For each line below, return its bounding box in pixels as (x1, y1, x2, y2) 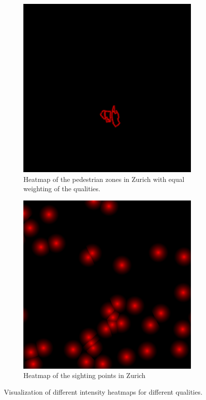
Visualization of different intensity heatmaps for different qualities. (4, 386, 203, 397)
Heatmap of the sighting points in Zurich (23, 370, 146, 380)
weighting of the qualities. (23, 183, 100, 194)
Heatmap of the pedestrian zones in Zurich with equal (23, 174, 185, 184)
